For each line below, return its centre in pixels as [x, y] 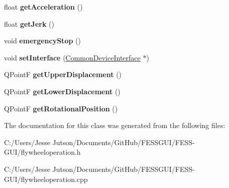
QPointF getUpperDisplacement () [63, 74]
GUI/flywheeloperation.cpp [46, 179]
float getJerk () [29, 23]
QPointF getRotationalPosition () [61, 108]
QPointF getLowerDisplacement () [62, 91]
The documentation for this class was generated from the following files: [115, 125]
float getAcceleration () [43, 7]
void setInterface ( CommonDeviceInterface [72, 57]
